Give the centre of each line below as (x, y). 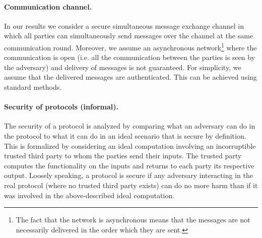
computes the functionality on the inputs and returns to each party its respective (129, 165)
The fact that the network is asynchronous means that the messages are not (133, 220)
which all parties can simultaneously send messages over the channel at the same (129, 36)
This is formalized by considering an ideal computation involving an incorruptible (130, 145)
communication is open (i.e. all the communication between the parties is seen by (130, 57)
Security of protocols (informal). (61, 107)
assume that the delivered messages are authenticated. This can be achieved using (130, 77)
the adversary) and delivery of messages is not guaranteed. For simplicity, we (123, 67)
